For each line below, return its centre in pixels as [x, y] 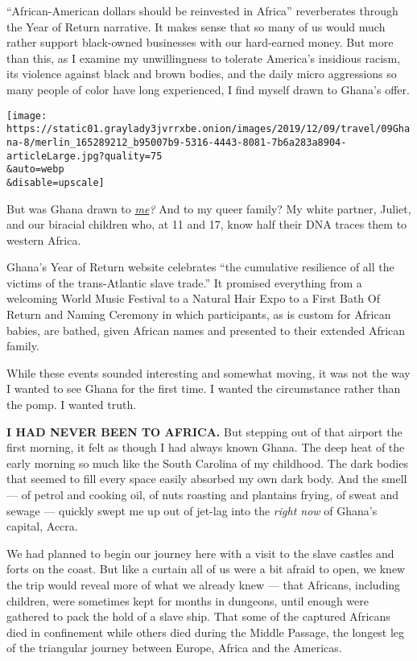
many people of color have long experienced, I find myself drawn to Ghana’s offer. [208, 89]
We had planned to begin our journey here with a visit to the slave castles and [200, 553]
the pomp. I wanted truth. [72, 405]
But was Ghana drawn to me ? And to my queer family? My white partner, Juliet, [209, 208]
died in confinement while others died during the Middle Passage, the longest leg [206, 632]
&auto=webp [35, 169]
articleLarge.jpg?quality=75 [85, 156]
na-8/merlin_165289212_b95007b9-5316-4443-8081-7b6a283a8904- [177, 142]
